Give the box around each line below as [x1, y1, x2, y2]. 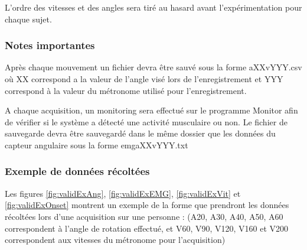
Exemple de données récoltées [5, 164, 150, 178]
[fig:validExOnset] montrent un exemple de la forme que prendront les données [5, 199, 289, 211]
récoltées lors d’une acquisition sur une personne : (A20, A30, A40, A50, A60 [5, 210, 283, 222]
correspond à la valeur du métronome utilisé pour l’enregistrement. [5, 84, 247, 96]
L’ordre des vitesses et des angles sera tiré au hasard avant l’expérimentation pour [5, 1, 302, 13]
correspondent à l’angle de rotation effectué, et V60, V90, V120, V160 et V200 [5, 222, 289, 234]
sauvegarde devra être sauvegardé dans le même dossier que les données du [5, 127, 276, 139]
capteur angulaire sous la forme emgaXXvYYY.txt [5, 138, 188, 151]
